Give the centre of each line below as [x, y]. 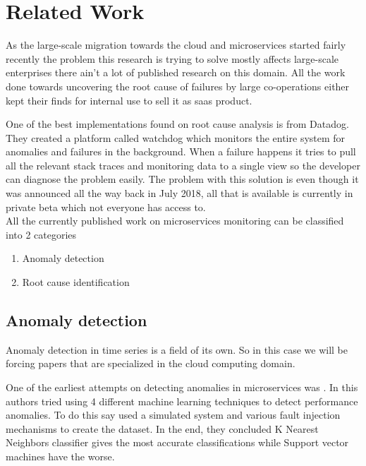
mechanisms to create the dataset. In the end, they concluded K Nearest [162, 428]
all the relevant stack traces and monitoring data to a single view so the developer [183, 165]
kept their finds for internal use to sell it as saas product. [129, 100]
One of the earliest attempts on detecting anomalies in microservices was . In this [182, 387]
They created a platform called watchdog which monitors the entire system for [176, 137]
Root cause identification [76, 282]
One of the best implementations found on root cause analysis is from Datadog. [177, 124]
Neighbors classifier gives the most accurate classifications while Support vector [177, 442]
